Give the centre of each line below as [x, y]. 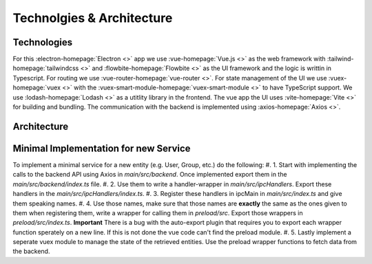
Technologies [43, 42]
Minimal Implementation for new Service [102, 148]
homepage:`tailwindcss [46, 68]
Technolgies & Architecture [93, 18]
